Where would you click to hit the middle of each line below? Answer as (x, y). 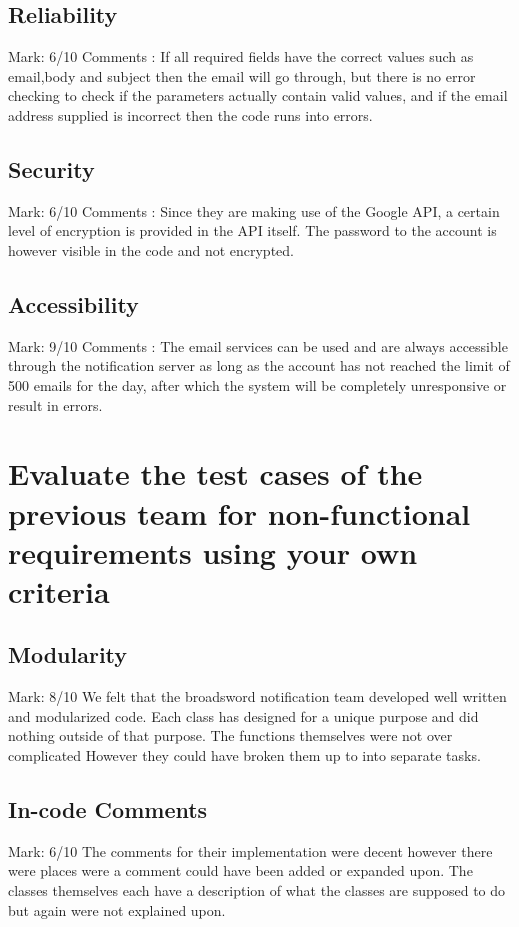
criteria (59, 590)
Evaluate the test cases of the (215, 473)
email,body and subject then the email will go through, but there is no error (242, 75)
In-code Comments (108, 809)
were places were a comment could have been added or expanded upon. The (240, 870)
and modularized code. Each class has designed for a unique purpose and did (243, 715)
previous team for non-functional (239, 512)
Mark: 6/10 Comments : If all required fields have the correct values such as (241, 56)
